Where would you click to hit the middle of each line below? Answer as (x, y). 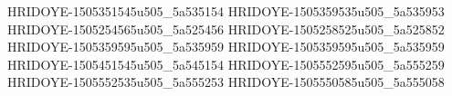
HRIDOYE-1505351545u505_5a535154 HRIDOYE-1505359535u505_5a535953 (226, 11)
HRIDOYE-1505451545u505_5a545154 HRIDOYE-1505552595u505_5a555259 (226, 64)
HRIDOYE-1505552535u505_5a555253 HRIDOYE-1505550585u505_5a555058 (226, 82)
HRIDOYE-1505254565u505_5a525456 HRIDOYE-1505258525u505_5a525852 (226, 29)
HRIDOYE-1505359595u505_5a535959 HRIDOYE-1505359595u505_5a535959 (226, 47)
